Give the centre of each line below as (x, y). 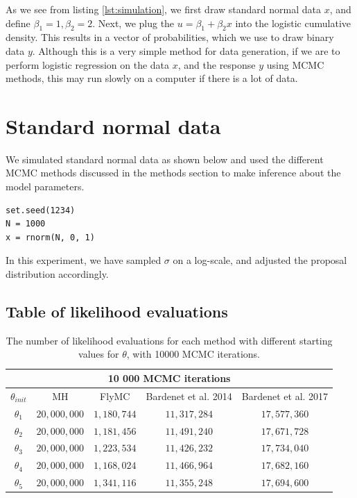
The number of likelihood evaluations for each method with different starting (169, 340)
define (18, 23)
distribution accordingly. (57, 274)
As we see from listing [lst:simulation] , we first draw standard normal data (163, 9)
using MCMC (295, 64)
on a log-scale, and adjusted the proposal (260, 260)
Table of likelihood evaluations (117, 312)
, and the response (217, 64)
